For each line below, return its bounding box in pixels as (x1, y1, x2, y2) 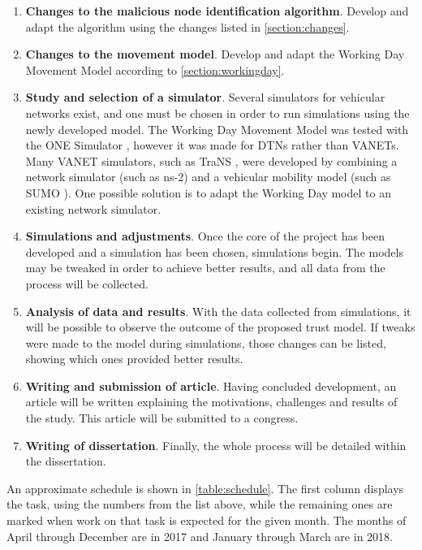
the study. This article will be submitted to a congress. (25, 409, 299, 427)
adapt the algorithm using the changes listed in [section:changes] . (25, 18, 350, 35)
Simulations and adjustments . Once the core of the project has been (25, 227, 385, 245)
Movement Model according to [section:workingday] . (25, 61, 285, 78)
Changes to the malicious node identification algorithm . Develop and (25, 2, 409, 19)
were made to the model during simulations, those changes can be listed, (25, 334, 386, 351)
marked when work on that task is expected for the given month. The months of (6, 512, 407, 529)
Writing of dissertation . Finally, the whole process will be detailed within (25, 436, 407, 453)
